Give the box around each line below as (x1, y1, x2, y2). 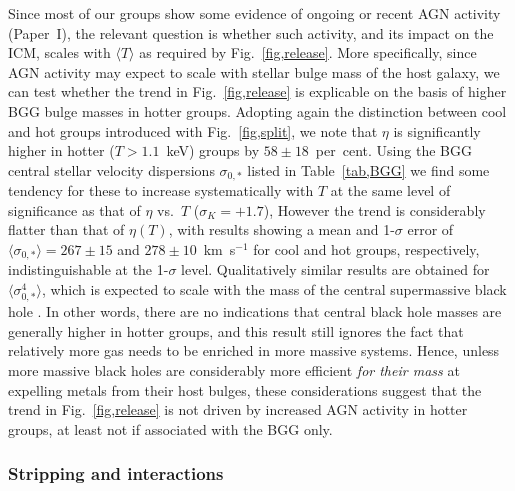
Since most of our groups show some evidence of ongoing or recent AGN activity (8, 3, 501, 23)
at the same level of (330, 180, 451, 201)
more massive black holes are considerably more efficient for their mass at (8, 359, 460, 380)
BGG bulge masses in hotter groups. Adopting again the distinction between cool (8, 100, 507, 121)
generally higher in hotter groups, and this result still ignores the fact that (8, 320, 464, 341)
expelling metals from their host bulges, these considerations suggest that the (8, 379, 482, 400)
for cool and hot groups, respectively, (253, 238, 480, 259)
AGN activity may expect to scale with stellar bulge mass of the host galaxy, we (8, 61, 500, 82)
